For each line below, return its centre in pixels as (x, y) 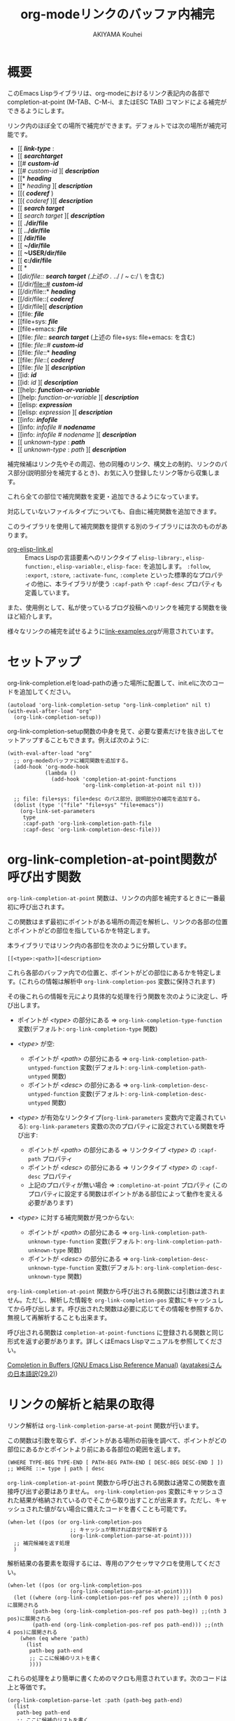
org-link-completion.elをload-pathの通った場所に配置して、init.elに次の (110, 683)
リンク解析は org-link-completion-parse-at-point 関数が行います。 (105, 1425)
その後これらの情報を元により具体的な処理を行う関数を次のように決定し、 (114, 996)
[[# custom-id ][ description (58, 171)
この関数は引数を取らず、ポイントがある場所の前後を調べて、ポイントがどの (117, 1440)
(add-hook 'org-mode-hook (51, 767)
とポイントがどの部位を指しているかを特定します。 (80, 930)
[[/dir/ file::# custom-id (50, 284)
